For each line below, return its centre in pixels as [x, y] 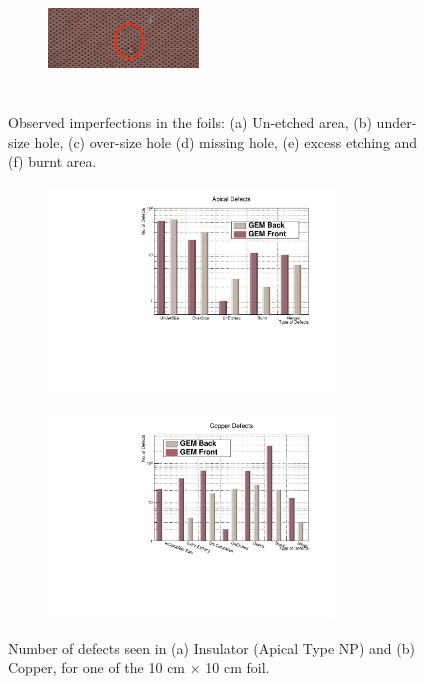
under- [396, 121]
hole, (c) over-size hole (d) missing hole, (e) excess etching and [226, 141]
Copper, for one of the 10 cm [97, 667]
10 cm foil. [237, 667]
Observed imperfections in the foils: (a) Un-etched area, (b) [190, 121]
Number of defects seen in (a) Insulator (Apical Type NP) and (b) [211, 647]
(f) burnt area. [52, 161]
